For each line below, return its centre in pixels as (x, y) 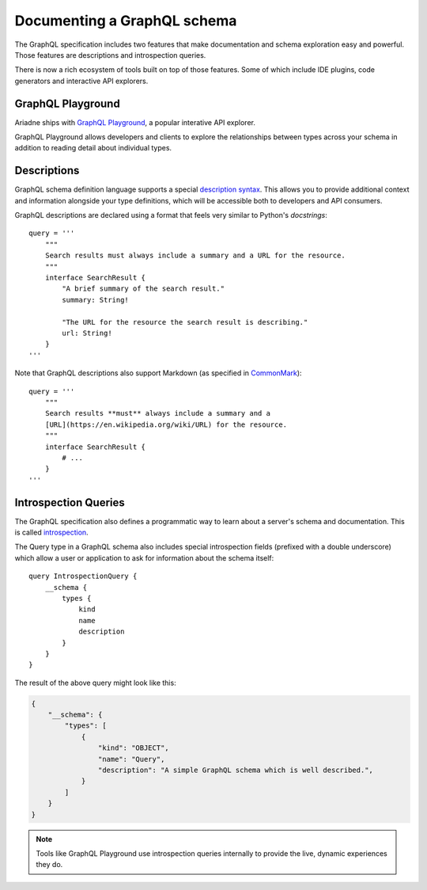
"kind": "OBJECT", (133, 748)
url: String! (87, 333)
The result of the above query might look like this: (96, 683)
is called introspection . (51, 532)
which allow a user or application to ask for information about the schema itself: (144, 557)
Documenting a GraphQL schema (126, 21)
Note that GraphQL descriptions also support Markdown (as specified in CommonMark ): (158, 373)
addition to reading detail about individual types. (93, 148)
